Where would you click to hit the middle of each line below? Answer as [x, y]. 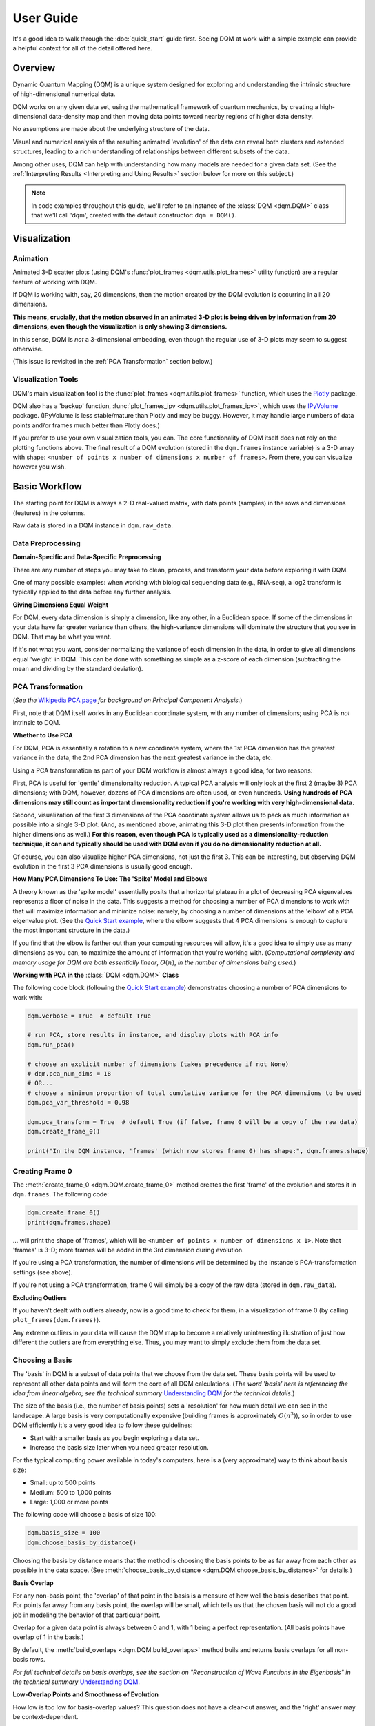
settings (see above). [43, 1272]
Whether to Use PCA [43, 735]
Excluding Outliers [40, 1297]
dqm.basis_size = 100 [64, 1533]
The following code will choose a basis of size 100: [85, 1515]
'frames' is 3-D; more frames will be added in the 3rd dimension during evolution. [128, 1250]
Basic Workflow [48, 487]
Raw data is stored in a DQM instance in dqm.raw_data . [93, 525]
